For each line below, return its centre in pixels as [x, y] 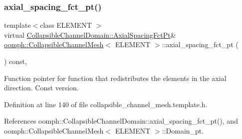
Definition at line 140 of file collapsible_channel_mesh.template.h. [106, 104]
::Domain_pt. [183, 130]
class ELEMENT [66, 25]
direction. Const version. [41, 88]
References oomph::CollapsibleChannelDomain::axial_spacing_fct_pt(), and [121, 121]
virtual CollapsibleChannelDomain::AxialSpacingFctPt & [90, 35]
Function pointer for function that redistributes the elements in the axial [115, 78]
